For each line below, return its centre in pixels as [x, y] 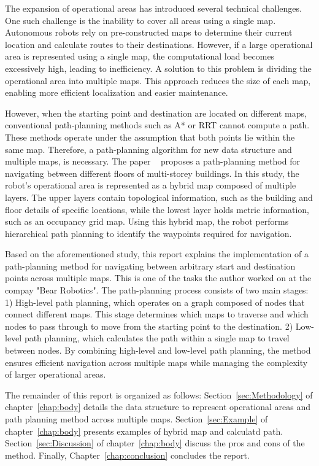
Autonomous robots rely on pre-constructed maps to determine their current [149, 32]
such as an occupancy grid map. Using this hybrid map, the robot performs [147, 221]
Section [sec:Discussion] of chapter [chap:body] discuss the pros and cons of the [155, 443]
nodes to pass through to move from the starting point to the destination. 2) [149, 326]
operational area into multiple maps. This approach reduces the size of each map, [158, 80]
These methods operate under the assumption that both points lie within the [150, 137]
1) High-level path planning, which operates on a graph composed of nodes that [155, 302]
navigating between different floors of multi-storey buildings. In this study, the [152, 173]
